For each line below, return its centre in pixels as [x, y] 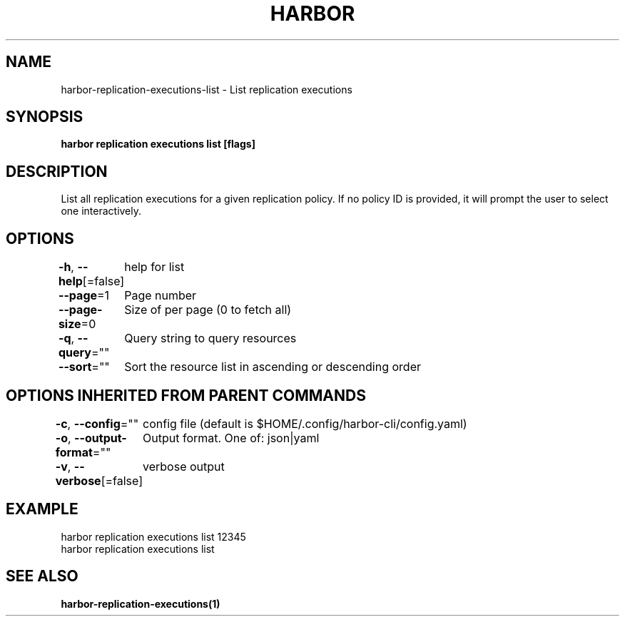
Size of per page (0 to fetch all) [208, 310]
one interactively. [101, 211]
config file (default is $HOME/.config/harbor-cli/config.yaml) [305, 423]
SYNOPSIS [45, 117]
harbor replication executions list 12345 [153, 536]
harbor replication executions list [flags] [158, 144]
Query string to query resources [210, 338]
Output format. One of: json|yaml [231, 438]
